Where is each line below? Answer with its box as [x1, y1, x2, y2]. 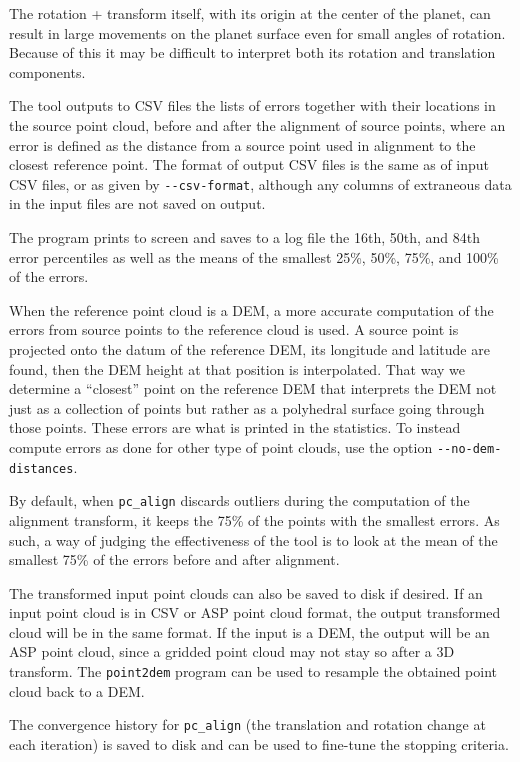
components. [9, 61, 86, 82]
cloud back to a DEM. [9, 680, 145, 701]
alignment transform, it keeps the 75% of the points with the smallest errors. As [9, 509, 500, 530]
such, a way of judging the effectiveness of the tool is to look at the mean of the [9, 529, 498, 550]
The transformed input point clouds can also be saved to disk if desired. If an [9, 582, 483, 603]
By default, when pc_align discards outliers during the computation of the [9, 490, 470, 511]
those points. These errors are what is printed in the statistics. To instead [9, 417, 461, 438]
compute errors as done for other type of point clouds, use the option [9, 436, 433, 457]
